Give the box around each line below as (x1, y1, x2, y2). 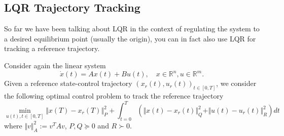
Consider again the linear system (4, 60, 106, 70)
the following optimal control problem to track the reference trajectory (4, 90, 224, 101)
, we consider (216, 78, 257, 88)
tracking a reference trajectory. (4, 43, 100, 54)
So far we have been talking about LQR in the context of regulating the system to (4, 23, 260, 34)
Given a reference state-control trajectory (4, 78, 132, 88)
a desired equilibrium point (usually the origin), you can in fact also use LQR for (4, 33, 256, 43)
